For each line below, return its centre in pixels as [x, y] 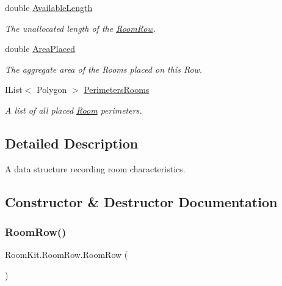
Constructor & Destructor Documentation [141, 201]
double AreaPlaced [40, 49]
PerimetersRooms [117, 90]
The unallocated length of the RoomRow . [80, 28]
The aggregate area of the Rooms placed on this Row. [104, 69]
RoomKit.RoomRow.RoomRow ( [67, 255]
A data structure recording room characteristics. [95, 168]
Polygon [52, 90]
